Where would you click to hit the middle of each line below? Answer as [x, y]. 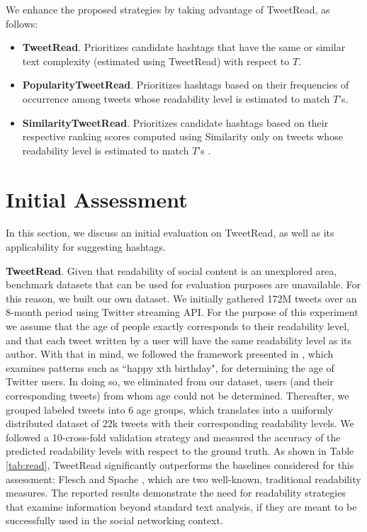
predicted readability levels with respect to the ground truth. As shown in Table [180, 451]
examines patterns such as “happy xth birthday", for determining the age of [170, 367]
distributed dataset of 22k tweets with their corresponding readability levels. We [180, 423]
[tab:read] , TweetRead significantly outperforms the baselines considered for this [180, 464]
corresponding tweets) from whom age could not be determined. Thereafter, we [177, 395]
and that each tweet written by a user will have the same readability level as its [179, 340]
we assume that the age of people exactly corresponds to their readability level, [177, 326]
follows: [22, 23]
